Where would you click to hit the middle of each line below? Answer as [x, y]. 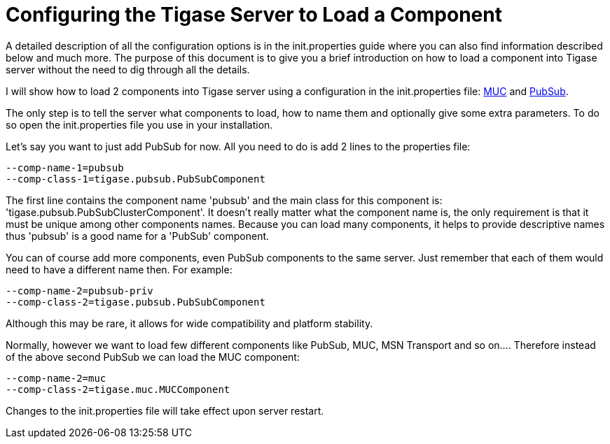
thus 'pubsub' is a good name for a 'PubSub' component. [138, 236]
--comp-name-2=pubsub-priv [79, 291]
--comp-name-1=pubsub [65, 167]
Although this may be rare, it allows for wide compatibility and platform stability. [189, 323]
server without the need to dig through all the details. [128, 69]
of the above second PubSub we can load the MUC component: [153, 357]
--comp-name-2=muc [56, 378]
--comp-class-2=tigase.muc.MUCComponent [118, 389]
